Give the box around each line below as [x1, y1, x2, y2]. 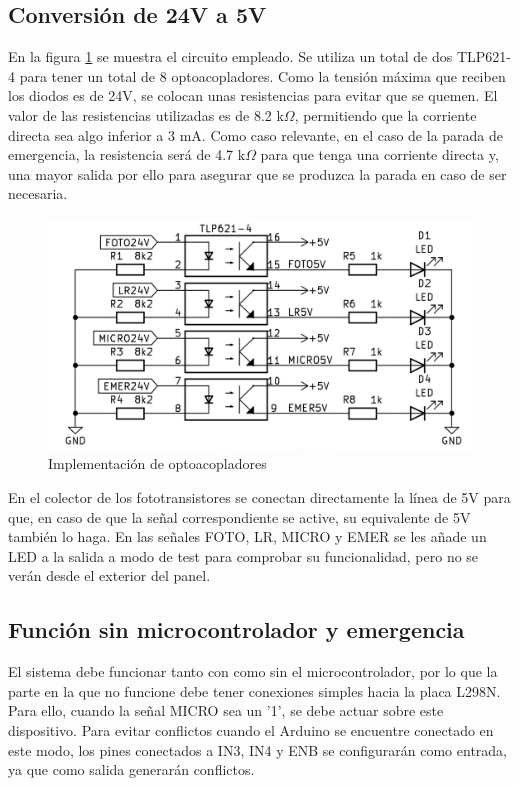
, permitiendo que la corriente [294, 104, 477, 125]
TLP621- [456, 46, 511, 67]
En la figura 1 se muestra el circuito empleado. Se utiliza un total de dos [8, 46, 453, 67]
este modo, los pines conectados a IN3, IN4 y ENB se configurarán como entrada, [8, 739, 507, 760]
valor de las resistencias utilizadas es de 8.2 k [8, 104, 284, 125]
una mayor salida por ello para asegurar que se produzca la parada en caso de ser [8, 163, 507, 184]
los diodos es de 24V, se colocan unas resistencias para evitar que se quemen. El [8, 85, 498, 106]
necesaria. [8, 183, 68, 204]
